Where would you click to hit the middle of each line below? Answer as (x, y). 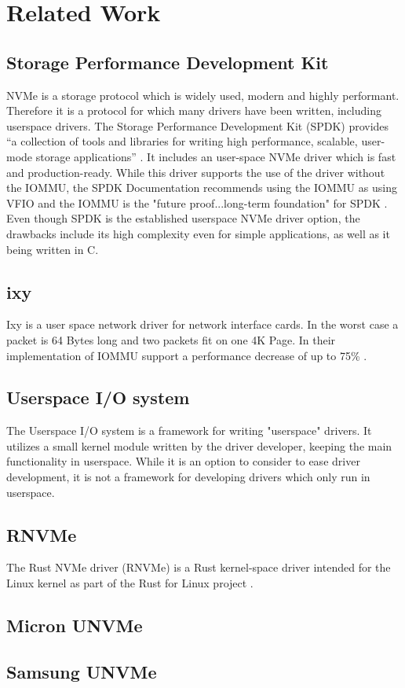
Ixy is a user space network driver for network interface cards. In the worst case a (202, 324)
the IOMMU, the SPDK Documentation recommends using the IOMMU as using (202, 188)
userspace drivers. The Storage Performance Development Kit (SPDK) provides (198, 125)
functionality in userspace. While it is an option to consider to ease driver (183, 461)
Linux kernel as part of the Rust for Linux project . (130, 583)
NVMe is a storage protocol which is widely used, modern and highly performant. (203, 95)
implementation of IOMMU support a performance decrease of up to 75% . (187, 355)
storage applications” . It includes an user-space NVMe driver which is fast (216, 156)
